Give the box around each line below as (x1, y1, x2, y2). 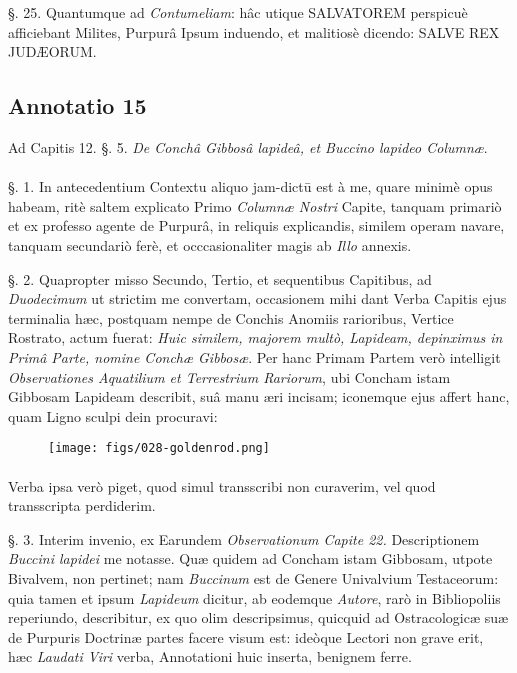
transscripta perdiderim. (8, 495, 156, 516)
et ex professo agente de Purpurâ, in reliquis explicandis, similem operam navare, (8, 215, 505, 236)
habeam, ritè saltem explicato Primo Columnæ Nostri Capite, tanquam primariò (8, 195, 502, 216)
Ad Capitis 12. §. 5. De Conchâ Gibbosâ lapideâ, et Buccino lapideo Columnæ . (8, 136, 488, 157)
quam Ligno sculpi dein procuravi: (8, 405, 218, 426)
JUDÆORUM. (8, 41, 97, 62)
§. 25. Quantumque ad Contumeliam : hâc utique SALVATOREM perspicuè (8, 2, 468, 22)
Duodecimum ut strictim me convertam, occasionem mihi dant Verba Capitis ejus (8, 288, 507, 309)
